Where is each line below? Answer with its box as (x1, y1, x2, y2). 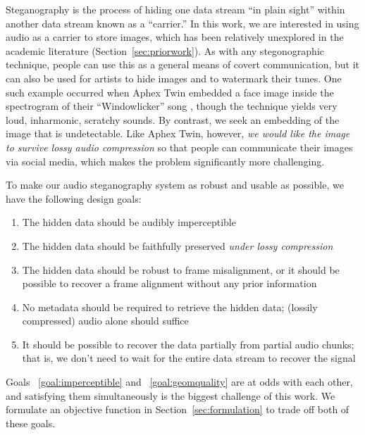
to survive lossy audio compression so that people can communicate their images (6, 139, 353, 154)
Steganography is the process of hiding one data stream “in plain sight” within (6, 2, 345, 16)
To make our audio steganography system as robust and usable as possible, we (6, 177, 344, 192)
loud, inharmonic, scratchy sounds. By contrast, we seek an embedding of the (6, 112, 340, 127)
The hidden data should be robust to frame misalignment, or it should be (22, 262, 340, 277)
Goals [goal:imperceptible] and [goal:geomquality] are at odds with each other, (6, 374, 353, 389)
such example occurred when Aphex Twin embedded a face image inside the (6, 84, 334, 99)
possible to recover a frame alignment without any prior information (22, 276, 317, 291)
